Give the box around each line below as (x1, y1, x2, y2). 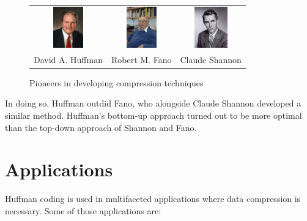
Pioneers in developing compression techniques (29, 76, 204, 89)
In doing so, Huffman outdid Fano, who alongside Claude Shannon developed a (5, 97, 301, 110)
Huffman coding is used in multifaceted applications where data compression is (5, 192, 301, 205)
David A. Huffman (34, 53, 103, 66)
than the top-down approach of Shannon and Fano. (5, 121, 197, 133)
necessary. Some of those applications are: (5, 204, 161, 217)
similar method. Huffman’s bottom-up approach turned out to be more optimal (5, 109, 302, 122)
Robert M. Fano (111, 53, 172, 66)
